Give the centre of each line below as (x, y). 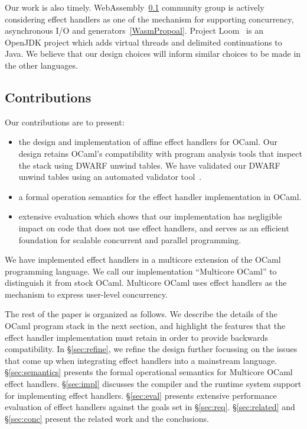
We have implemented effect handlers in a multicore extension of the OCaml (143, 259)
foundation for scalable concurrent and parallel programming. (130, 239)
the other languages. (41, 65)
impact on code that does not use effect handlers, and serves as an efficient (154, 228)
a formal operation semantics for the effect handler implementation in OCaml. (160, 196)
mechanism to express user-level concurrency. (86, 294)
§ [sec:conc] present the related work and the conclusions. (107, 418)
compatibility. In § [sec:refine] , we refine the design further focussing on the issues (151, 349)
